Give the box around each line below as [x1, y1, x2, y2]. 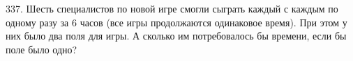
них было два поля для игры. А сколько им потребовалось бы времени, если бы [6, 28, 347, 43]
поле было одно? [6, 42, 77, 56]
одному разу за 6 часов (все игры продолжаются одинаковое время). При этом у [6, 15, 347, 29]
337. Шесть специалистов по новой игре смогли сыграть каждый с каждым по [6, 1, 338, 15]
